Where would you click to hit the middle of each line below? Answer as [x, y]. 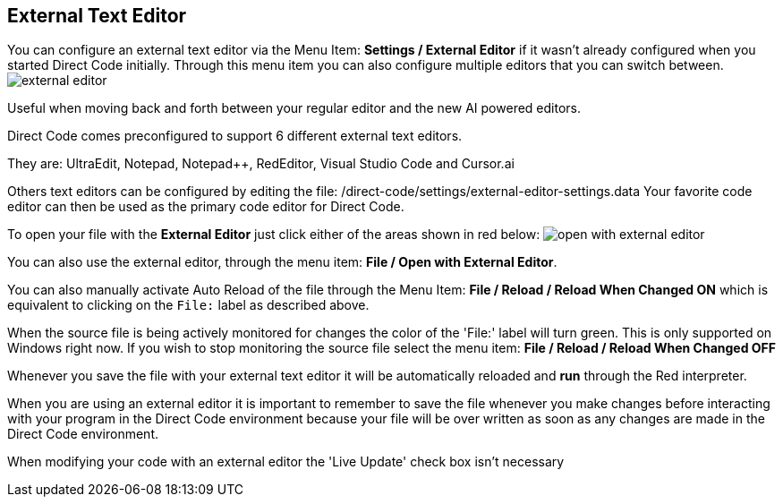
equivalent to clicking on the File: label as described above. [188, 305]
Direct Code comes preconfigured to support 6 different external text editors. [235, 136]
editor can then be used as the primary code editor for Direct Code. [206, 207]
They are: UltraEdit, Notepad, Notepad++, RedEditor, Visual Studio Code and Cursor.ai [261, 164]
